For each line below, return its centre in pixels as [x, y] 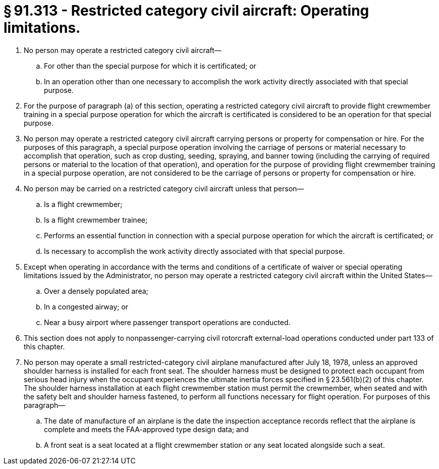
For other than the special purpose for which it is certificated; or [150, 66]
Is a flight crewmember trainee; [96, 220]
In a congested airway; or [86, 306]
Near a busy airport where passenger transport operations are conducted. [167, 322]
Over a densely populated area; [96, 291]
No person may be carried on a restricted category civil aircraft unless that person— [164, 188]
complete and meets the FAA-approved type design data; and [146, 429]
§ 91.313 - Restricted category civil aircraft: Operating [186, 11]
